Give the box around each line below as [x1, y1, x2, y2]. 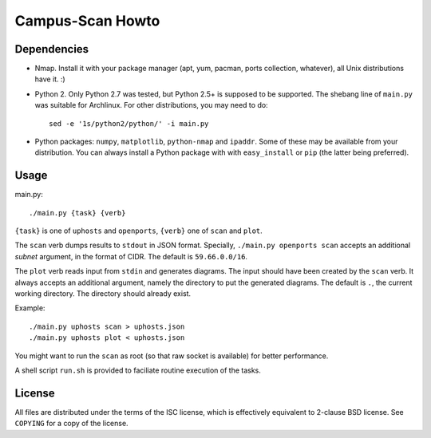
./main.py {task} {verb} [29, 208, 126, 217]
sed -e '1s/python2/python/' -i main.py [49, 119, 209, 128]
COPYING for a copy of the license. [14, 419, 129, 428]
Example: [14, 303, 45, 313]
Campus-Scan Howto [14, 12, 160, 30]
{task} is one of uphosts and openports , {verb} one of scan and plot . [14, 226, 263, 235]
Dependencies [14, 42, 89, 56]
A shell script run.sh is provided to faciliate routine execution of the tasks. [14, 365, 261, 375]
